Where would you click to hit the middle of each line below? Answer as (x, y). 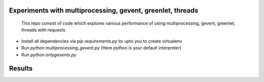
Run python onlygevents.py (49, 55)
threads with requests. (44, 30)
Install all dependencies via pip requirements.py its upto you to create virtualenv (102, 41)
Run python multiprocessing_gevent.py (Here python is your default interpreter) (101, 48)
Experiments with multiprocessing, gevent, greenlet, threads (104, 10)
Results (21, 69)
